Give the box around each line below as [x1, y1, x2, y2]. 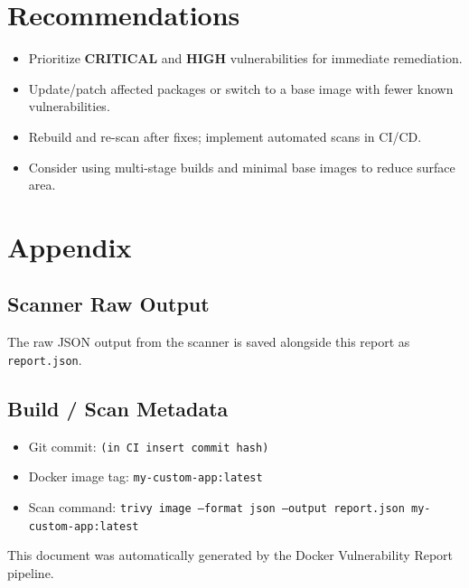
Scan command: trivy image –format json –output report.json [28, 498, 405, 517]
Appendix [7, 228, 132, 265]
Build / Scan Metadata [7, 394, 229, 422]
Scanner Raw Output [7, 290, 210, 318]
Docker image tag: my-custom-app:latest [28, 467, 263, 486]
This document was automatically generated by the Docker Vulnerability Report [7, 546, 454, 565]
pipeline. [7, 563, 54, 582]
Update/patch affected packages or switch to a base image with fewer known [28, 79, 454, 98]
